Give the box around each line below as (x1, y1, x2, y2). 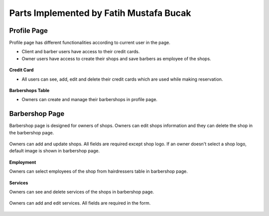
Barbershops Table (9, 88, 50, 94)
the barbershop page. (9, 129, 54, 135)
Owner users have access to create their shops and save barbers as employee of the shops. (21, 55, 211, 62)
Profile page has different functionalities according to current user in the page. (9, 40, 170, 46)
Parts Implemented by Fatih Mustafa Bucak (9, 7, 191, 18)
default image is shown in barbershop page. (9, 148, 100, 154)
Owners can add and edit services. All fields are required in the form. (9, 200, 151, 206)
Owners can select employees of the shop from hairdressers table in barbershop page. (9, 168, 188, 174)
